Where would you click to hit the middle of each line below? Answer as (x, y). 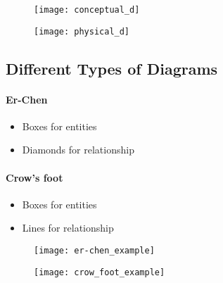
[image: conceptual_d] (87, 10)
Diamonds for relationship (78, 150)
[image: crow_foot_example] (100, 272)
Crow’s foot (34, 177)
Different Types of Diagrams (112, 68)
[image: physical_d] (82, 31)
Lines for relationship (68, 228)
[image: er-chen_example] (94, 251)
